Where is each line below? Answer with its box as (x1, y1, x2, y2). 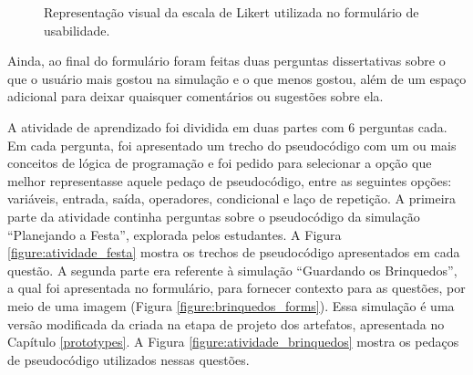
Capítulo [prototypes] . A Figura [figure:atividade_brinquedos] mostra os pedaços (7, 332, 459, 351)
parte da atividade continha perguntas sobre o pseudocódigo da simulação (7, 206, 420, 225)
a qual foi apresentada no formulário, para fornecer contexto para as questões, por (7, 278, 466, 297)
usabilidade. (44, 20, 110, 39)
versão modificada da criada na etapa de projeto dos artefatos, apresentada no (7, 314, 445, 333)
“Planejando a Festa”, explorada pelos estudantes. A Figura (7, 224, 342, 244)
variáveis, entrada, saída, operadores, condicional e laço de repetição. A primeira (7, 189, 457, 208)
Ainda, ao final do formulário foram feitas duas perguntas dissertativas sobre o (7, 51, 446, 70)
